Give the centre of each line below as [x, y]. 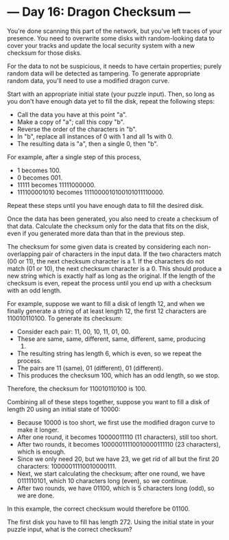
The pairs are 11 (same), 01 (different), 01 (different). [90, 368]
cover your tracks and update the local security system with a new [101, 45]
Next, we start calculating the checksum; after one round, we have [111, 473]
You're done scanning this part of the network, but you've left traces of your [115, 31]
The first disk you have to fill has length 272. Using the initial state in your [111, 521]
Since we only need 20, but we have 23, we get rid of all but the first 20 [118, 459]
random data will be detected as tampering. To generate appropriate [104, 73]
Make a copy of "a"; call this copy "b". [71, 121]
